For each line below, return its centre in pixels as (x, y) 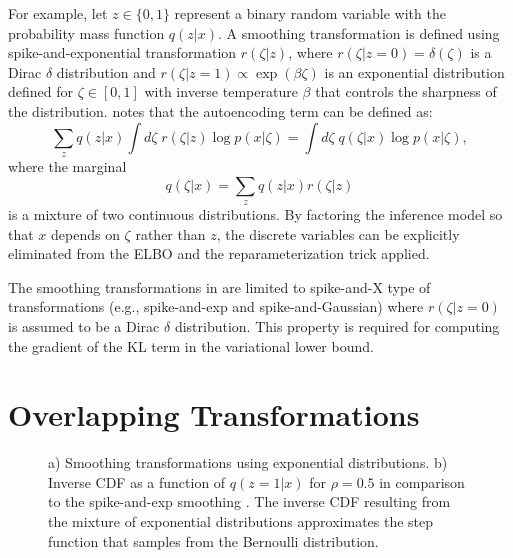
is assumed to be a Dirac (84, 325)
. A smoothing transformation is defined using (359, 32)
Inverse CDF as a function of (137, 481)
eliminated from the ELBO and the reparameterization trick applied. (219, 253)
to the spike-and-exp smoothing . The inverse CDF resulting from (249, 501)
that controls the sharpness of (406, 91)
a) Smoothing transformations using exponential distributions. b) (248, 462)
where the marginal (67, 165)
